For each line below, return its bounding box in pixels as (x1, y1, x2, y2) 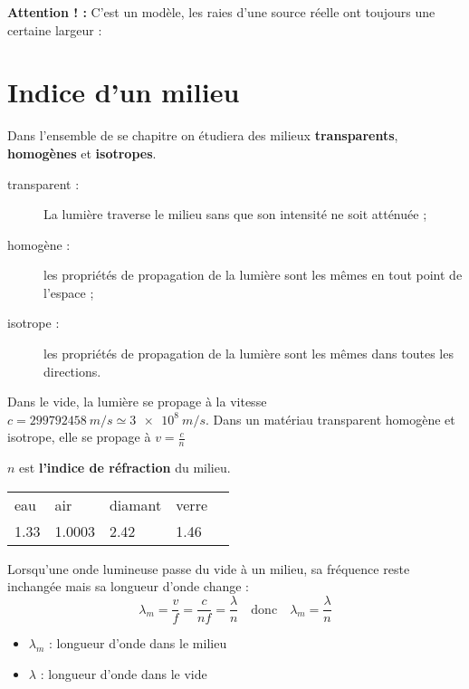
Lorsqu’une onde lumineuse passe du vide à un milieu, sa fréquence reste (7, 559, 410, 578)
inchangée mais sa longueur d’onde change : (7, 577, 249, 596)
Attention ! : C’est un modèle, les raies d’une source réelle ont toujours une (7, 3, 435, 21)
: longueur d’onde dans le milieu (49, 634, 227, 653)
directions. (43, 361, 101, 380)
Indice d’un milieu (7, 73, 240, 110)
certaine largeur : (7, 20, 102, 39)
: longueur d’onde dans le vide (40, 664, 207, 683)
